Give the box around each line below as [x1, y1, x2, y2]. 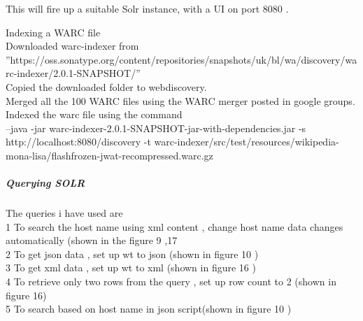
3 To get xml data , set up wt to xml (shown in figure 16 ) [6, 260, 256, 275]
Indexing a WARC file [6, 24, 101, 39]
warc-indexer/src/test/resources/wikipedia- [154, 134, 339, 149]
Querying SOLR [6, 176, 85, 190]
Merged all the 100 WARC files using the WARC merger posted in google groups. [6, 93, 355, 108]
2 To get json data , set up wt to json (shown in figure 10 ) [6, 246, 259, 261]
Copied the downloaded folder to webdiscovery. [6, 79, 207, 94]
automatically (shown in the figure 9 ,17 [6, 233, 178, 248]
